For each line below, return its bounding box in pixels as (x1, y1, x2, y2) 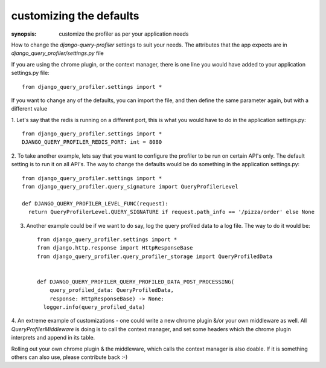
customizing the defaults (11, 9, 139, 22)
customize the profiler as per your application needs (59, 30, 189, 37)
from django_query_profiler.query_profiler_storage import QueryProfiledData (37, 253, 273, 260)
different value (11, 105, 48, 112)
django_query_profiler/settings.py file (11, 50, 104, 57)
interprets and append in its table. (11, 334, 95, 341)
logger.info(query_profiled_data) (43, 304, 145, 311)
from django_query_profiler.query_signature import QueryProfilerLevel (22, 183, 238, 190)
